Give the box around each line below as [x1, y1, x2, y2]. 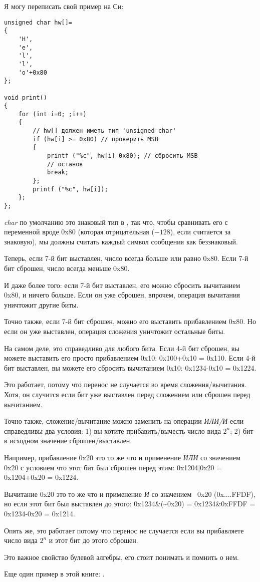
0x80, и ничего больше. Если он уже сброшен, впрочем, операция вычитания [4, 289, 240, 300]
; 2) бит [230, 425, 253, 436]
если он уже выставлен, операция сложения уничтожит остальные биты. [4, 326, 225, 337]
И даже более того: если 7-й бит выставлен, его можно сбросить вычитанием [4, 279, 240, 290]
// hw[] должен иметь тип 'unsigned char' [33, 127, 176, 135]
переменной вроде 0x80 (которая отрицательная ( [4, 226, 154, 237]
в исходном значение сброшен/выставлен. [4, 435, 132, 446]
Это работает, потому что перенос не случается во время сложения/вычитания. [4, 379, 247, 390]
